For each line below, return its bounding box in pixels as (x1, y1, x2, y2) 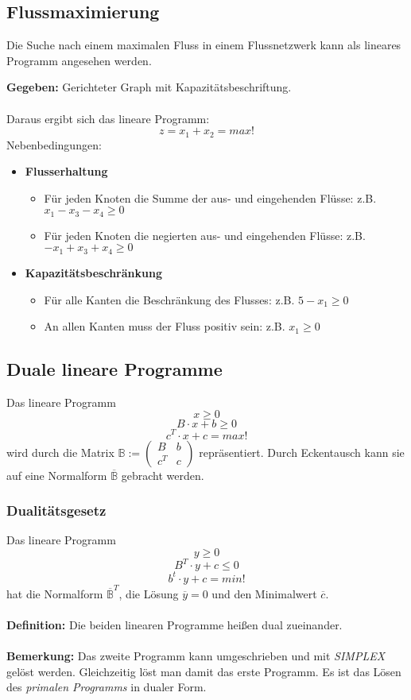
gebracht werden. (121, 466, 204, 483)
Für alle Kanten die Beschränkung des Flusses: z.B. (44, 291, 295, 307)
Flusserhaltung (25, 163, 108, 180)
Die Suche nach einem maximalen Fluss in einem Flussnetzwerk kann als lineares (6, 37, 401, 53)
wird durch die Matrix (6, 443, 114, 460)
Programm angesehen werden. (6, 52, 152, 68)
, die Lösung (118, 585, 179, 601)
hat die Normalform (6, 585, 103, 601)
